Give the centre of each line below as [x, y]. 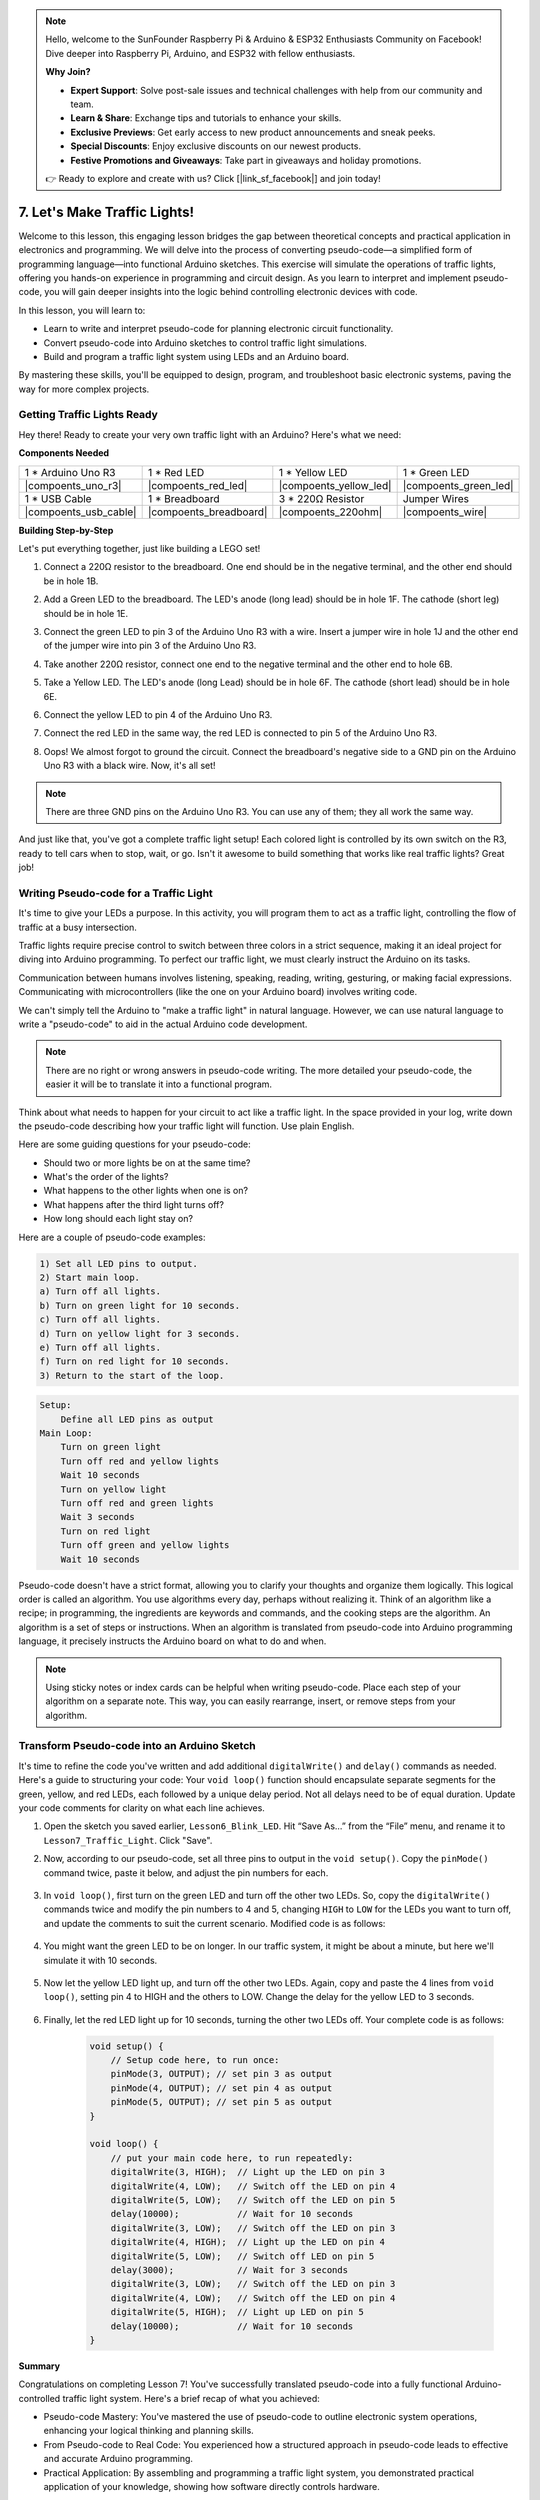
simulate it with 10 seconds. [100, 1960]
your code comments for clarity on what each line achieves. [141, 1808]
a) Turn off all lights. [100, 1291]
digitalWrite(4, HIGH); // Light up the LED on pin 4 [247, 2242]
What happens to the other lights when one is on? [146, 1191]
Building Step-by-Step [66, 530]
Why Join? [68, 72]
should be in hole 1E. [86, 613]
